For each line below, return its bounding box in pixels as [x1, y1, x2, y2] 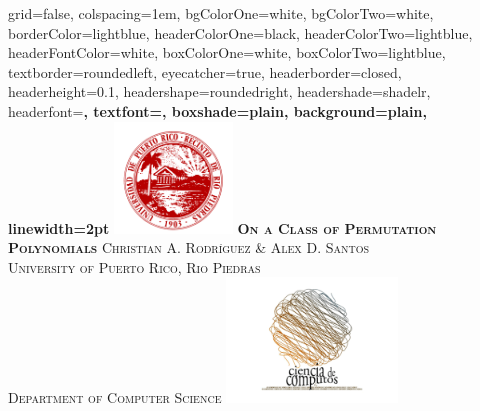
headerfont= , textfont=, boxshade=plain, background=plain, [8, 100, 427, 121]
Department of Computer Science [8, 387, 222, 408]
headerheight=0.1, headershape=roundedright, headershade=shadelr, [8, 81, 431, 102]
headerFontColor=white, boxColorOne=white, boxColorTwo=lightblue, [8, 42, 446, 63]
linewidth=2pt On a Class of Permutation [8, 217, 437, 238]
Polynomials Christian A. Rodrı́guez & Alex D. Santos [8, 237, 370, 258]
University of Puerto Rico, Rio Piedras [8, 256, 261, 277]
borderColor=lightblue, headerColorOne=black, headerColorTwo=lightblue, [8, 22, 473, 43]
